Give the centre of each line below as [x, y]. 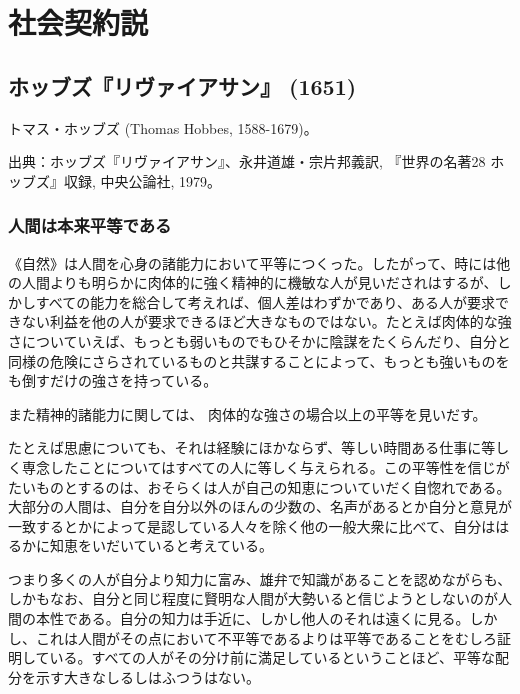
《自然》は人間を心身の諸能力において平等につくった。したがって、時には [252, 262]
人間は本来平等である [90, 225]
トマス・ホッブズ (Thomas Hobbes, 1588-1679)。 [163, 127]
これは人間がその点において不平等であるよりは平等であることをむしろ [266, 637]
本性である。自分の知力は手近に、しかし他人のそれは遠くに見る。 [252, 618]
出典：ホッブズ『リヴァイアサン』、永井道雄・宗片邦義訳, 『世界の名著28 [247, 161]
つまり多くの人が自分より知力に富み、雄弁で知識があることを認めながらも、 [260, 578]
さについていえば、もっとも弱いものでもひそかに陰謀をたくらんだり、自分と [260, 340]
